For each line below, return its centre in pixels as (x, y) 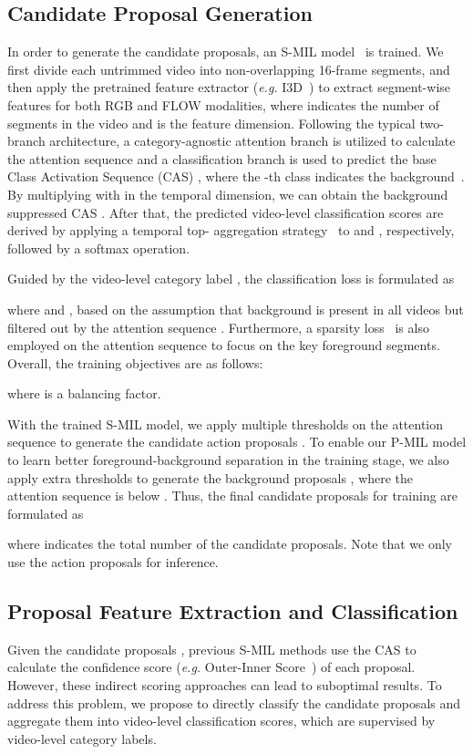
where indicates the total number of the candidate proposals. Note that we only (230, 544)
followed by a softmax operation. (99, 248)
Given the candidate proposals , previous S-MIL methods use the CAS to (212, 649)
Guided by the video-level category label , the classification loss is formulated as (231, 279)
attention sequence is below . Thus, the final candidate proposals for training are (233, 496)
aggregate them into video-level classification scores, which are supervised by (221, 721)
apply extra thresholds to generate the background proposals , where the (211, 477)
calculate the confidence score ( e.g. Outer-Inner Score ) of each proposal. (211, 667)
